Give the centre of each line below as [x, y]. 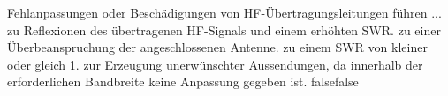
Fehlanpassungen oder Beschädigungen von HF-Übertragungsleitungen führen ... [224, 12]
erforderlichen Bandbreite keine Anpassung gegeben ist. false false [183, 81]
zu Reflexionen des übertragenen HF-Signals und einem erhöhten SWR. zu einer [224, 30]
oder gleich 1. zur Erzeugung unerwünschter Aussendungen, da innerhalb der [215, 64]
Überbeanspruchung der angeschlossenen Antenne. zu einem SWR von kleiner [217, 47]
